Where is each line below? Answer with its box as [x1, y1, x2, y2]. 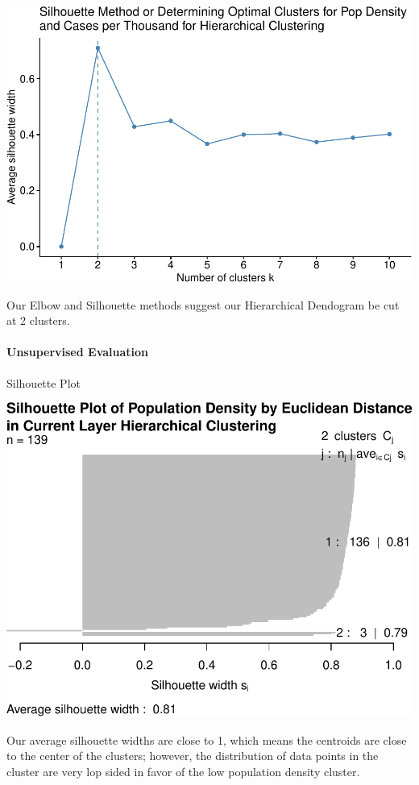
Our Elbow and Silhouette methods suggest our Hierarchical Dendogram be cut [6, 296, 400, 313]
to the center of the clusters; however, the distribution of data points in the [6, 747, 379, 764]
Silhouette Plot [6, 374, 81, 391]
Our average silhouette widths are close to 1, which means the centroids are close [6, 731, 407, 748]
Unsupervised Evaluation [6, 343, 149, 360]
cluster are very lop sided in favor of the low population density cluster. [6, 762, 360, 779]
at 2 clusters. [6, 312, 70, 329]
